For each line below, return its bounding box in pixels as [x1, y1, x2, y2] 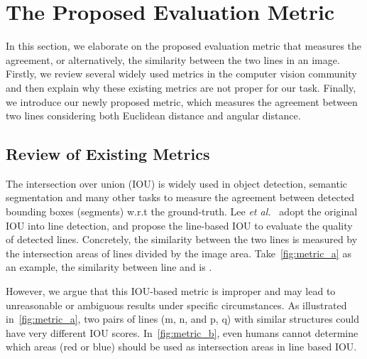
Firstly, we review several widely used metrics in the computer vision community [6, 66, 357, 81]
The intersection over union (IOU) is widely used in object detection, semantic [6, 176, 348, 191]
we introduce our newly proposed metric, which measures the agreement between [6, 94, 358, 109]
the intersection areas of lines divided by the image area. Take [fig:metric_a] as [6, 245, 351, 260]
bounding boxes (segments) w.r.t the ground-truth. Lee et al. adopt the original [6, 204, 358, 219]
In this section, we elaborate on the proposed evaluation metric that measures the [6, 38, 362, 53]
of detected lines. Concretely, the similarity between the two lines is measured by [6, 232, 358, 247]
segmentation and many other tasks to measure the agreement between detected [6, 190, 355, 205]
